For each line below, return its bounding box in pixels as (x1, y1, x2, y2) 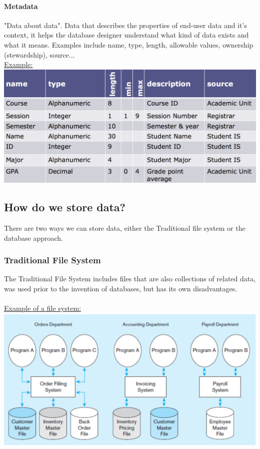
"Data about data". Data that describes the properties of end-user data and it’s (4, 20, 247, 30)
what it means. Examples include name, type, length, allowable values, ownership (4, 39, 253, 50)
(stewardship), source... (4, 49, 75, 60)
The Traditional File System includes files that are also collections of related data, (4, 273, 256, 284)
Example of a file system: (4, 303, 81, 313)
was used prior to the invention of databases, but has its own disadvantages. (4, 283, 237, 293)
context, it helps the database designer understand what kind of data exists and (4, 30, 249, 40)
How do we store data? (4, 199, 125, 215)
